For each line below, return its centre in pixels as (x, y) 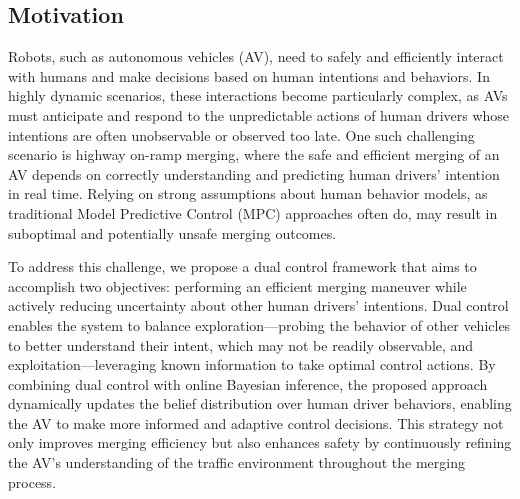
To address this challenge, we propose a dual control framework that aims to (242, 266)
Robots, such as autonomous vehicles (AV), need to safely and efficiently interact (256, 56)
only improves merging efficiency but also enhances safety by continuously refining (260, 442)
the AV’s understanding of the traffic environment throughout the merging (236, 462)
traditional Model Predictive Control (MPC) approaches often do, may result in (253, 212)
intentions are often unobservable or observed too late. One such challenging (241, 134)
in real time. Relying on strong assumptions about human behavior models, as (248, 193)
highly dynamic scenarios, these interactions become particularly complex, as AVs (258, 95)
